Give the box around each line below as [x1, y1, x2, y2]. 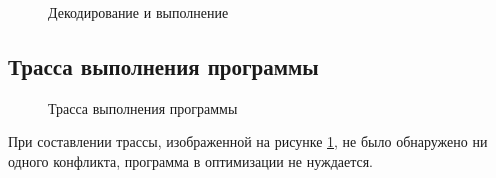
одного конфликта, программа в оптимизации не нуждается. [8, 150, 374, 171]
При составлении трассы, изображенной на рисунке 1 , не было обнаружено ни [8, 131, 488, 152]
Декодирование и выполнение [48, 2, 229, 22]
